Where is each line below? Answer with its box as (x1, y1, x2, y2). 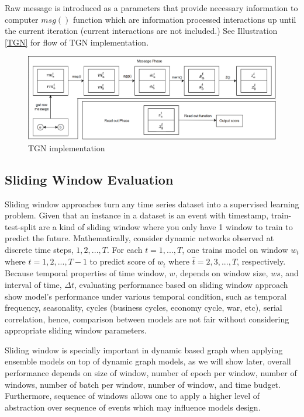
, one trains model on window (182, 243, 288, 255)
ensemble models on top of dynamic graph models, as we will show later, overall (5, 355, 291, 367)
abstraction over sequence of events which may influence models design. (5, 401, 261, 413)
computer (5, 13, 39, 25)
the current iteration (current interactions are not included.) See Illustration (5, 25, 278, 37)
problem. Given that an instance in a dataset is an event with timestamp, (5, 209, 269, 221)
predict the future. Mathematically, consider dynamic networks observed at (5, 232, 274, 244)
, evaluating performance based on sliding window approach (74, 278, 288, 290)
